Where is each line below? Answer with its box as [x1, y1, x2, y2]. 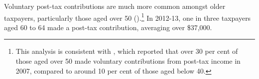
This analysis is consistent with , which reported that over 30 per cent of [15, 46, 238, 56]
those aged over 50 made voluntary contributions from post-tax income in [15, 56, 241, 66]
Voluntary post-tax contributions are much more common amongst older [4, 1, 226, 11]
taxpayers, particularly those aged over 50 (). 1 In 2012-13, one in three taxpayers [4, 11, 251, 23]
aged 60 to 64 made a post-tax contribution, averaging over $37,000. [4, 22, 212, 32]
